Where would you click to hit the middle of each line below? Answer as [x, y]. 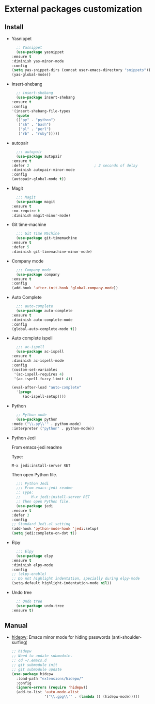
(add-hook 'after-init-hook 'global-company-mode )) [65, 288]
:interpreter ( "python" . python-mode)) [53, 428]
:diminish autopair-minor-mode [43, 170]
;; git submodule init [34, 665]
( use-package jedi [35, 506]
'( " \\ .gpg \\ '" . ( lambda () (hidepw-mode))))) [92, 697]
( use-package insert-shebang [46, 97]
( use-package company [38, 274]
